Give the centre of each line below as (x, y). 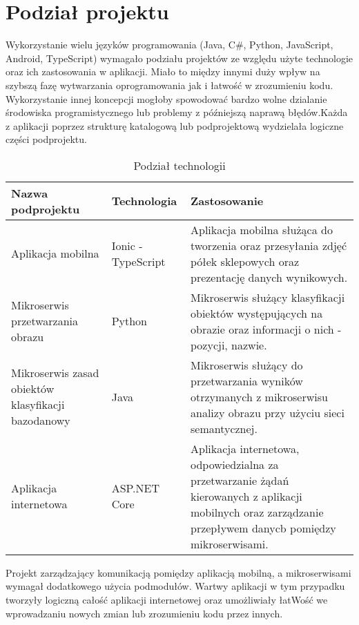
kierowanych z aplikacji (246, 496)
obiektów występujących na (256, 313)
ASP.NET (136, 488)
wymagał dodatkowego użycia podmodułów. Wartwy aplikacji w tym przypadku (175, 586)
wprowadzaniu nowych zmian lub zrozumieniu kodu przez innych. (144, 613)
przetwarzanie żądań (240, 480)
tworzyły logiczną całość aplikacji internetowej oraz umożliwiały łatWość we (167, 600)
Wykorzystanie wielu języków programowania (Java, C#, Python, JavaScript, (169, 45)
